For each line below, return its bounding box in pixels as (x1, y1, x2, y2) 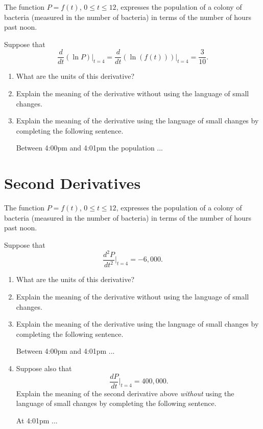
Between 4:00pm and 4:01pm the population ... (16, 142, 163, 153)
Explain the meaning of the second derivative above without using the (16, 388, 234, 398)
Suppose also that (16, 362, 72, 373)
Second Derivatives (4, 173, 141, 194)
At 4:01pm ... (16, 415, 58, 425)
